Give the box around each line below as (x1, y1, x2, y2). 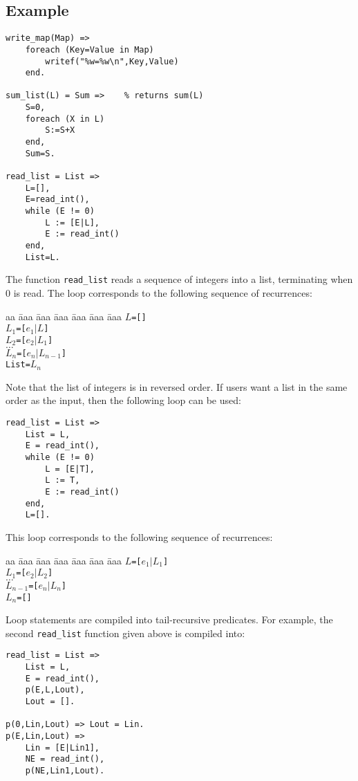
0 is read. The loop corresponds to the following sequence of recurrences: (6, 285, 312, 300)
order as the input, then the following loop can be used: (6, 393, 241, 407)
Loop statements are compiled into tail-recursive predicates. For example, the (6, 612, 333, 627)
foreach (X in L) (25, 113, 105, 124)
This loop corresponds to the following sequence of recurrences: (6, 529, 273, 544)
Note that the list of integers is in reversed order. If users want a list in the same (6, 379, 348, 394)
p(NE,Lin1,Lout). (25, 765, 105, 775)
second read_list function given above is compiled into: (6, 625, 245, 640)
